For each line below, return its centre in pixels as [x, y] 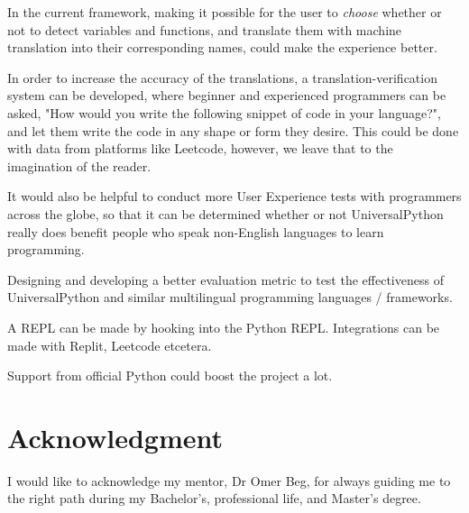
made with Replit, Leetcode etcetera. [110, 345]
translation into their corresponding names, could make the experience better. [222, 47]
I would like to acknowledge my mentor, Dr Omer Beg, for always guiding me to [229, 480]
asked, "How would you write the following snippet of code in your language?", [224, 112]
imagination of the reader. [79, 165]
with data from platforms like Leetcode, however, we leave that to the [200, 148]
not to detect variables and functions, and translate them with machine [205, 29]
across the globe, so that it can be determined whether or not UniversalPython [225, 213]
